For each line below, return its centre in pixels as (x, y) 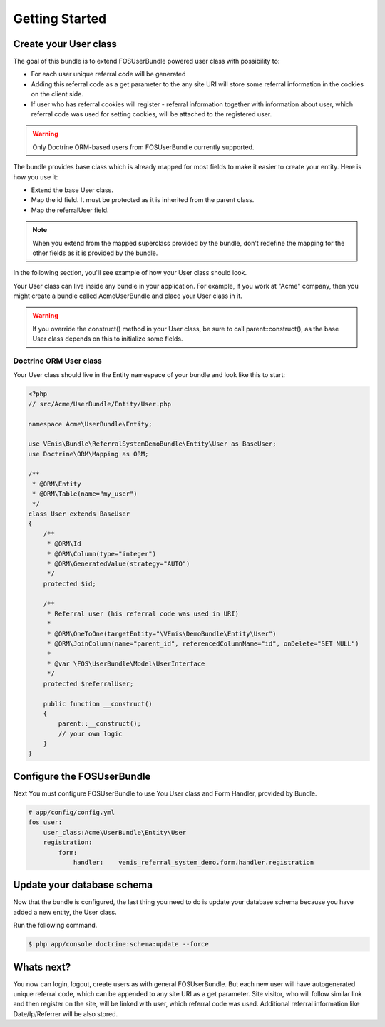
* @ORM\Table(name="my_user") (85, 494)
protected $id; (70, 583)
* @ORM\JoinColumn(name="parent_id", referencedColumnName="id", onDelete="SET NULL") (203, 644)
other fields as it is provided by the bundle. (95, 253)
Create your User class (65, 44)
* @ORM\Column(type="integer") (102, 554)
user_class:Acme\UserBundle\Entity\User (115, 832)
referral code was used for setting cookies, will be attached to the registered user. (152, 114)
